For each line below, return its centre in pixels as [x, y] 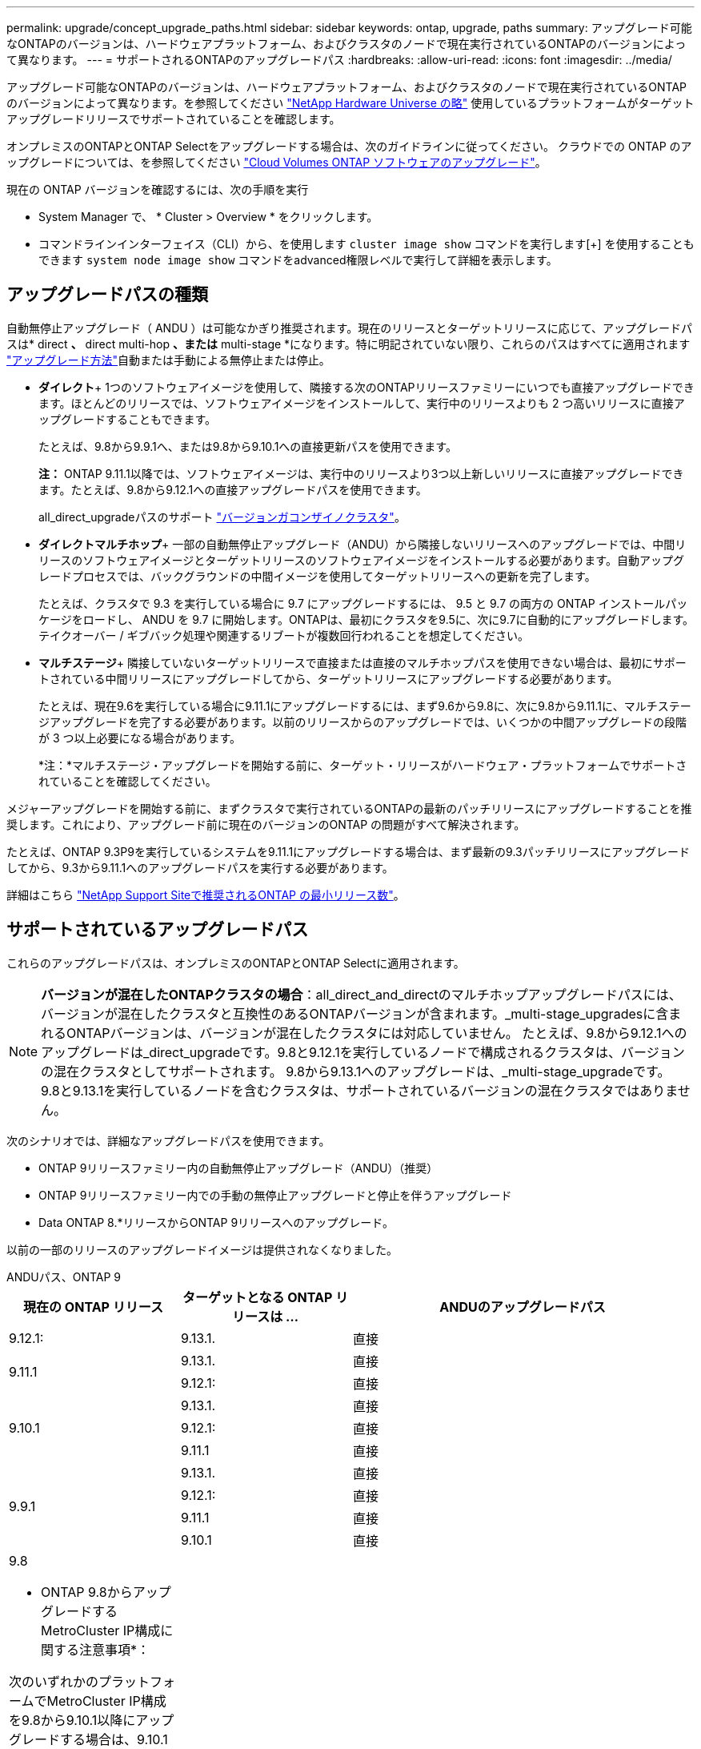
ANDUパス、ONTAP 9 [64, 1277]
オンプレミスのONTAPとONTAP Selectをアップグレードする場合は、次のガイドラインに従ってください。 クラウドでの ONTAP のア [349, 146]
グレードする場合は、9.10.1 [88, 1739]
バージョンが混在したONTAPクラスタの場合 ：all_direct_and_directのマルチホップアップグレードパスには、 [361, 994]
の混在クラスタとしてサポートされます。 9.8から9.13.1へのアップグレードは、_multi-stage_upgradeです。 [356, 1071]
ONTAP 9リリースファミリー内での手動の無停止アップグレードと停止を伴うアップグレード [275, 1195]
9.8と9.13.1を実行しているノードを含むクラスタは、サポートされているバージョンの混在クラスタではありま [359, 1090]
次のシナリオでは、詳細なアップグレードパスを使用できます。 [168, 1140]
